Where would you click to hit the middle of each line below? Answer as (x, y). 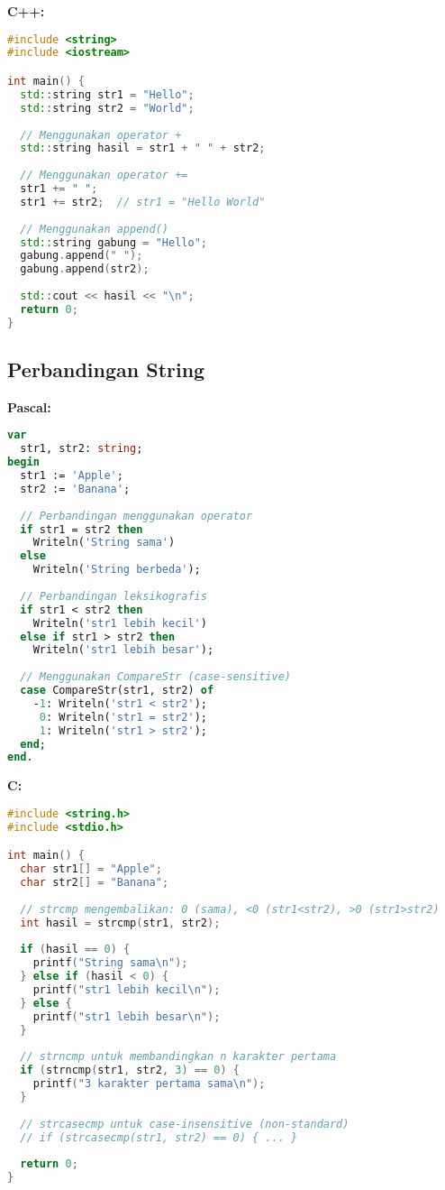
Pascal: (29, 406)
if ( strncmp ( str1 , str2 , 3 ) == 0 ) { (130, 1070)
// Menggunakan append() (94, 229)
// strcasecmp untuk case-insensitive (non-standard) (185, 1124)
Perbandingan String (106, 369)
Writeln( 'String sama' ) (104, 543)
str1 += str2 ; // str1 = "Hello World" (143, 202)
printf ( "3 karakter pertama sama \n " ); (149, 1084)
